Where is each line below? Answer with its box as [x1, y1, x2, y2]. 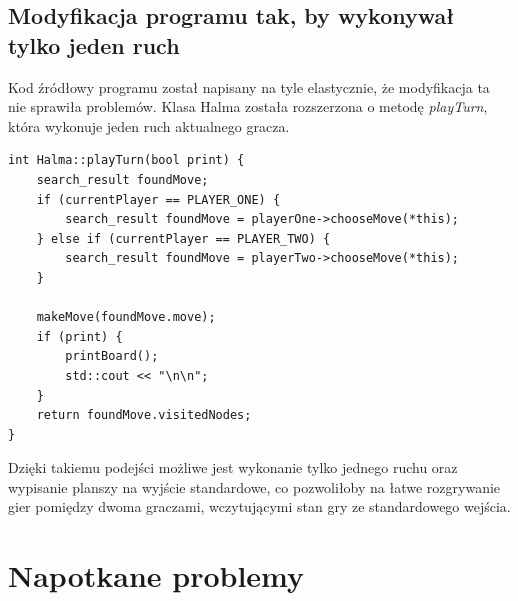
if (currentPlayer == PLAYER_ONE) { [36, 192, 281, 207]
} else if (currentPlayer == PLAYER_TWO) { [36, 231, 331, 246]
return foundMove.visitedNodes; [36, 408, 252, 423]
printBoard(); [65, 349, 159, 364]
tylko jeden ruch [8, 29, 180, 60]
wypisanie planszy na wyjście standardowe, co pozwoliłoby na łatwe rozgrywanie [8, 476, 501, 497]
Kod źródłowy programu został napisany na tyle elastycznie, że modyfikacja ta [8, 76, 490, 97]
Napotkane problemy [8, 555, 305, 596]
